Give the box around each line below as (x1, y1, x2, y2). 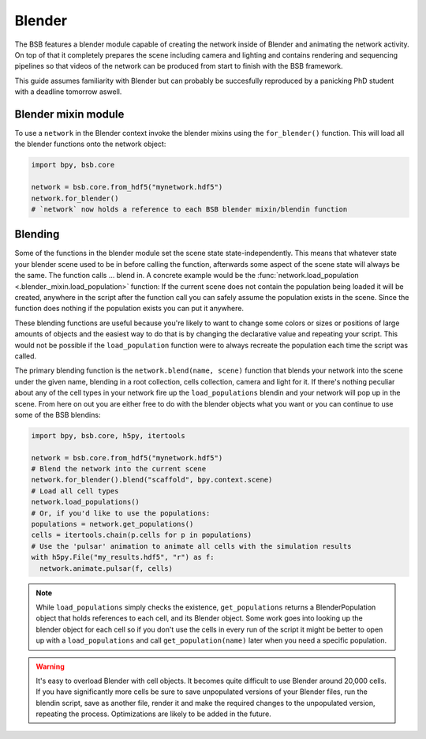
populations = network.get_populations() (31, 520, 194, 529)
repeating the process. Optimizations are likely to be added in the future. (35, 709, 271, 718)
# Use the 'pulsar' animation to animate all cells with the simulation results (31, 542, 352, 550)
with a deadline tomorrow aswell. (14, 87, 122, 96)
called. (14, 351, 37, 361)
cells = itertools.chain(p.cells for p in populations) (31, 531, 252, 540)
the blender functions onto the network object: (14, 139, 166, 149)
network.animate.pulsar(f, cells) (39, 564, 174, 572)
